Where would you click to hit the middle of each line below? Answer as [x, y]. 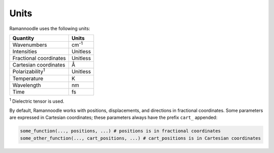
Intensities [25, 52]
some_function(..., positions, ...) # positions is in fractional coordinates [120, 131]
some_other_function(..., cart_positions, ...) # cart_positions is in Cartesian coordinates [141, 138]
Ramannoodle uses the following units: [50, 28]
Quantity [23, 38]
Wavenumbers [30, 45]
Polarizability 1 [29, 71]
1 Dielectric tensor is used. [37, 101]
